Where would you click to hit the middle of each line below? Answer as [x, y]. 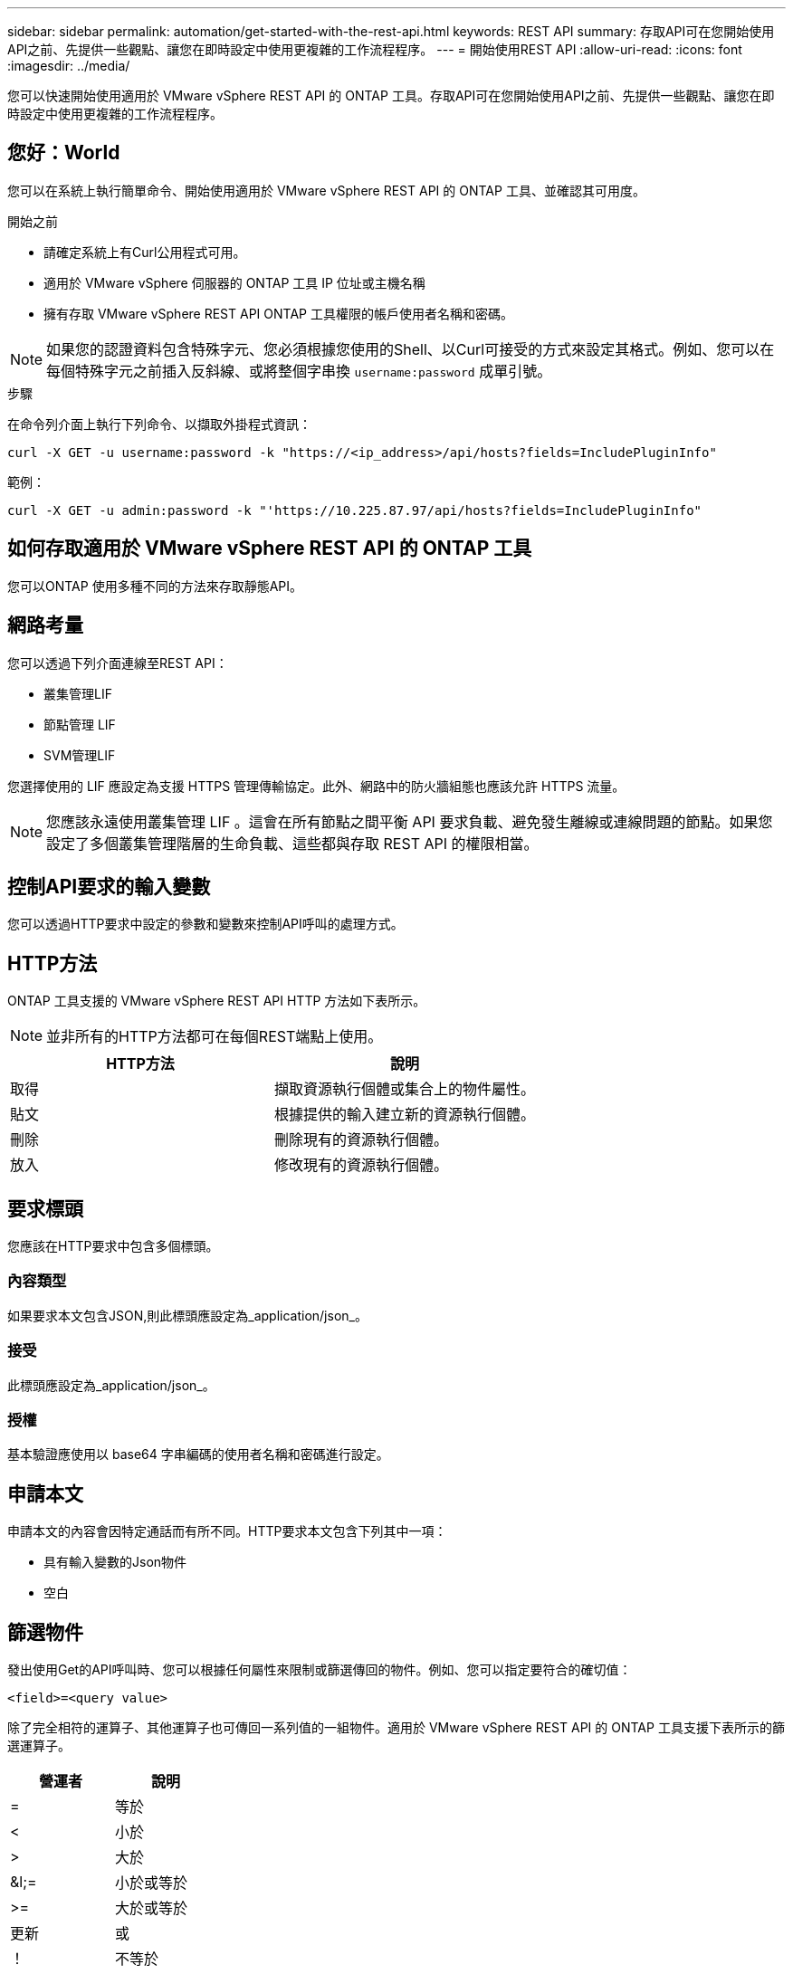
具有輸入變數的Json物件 [115, 1562]
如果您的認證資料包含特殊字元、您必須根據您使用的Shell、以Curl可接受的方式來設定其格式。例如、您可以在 [411, 349]
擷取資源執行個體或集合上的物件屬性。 [405, 1089]
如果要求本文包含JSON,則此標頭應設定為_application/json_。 [187, 1315]
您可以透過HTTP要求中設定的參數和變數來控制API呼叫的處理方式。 [205, 924]
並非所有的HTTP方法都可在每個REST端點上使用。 [215, 1037]
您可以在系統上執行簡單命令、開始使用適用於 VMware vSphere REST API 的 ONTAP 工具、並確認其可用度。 [326, 190]
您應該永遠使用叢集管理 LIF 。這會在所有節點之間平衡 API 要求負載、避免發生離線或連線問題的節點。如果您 [410, 821]
